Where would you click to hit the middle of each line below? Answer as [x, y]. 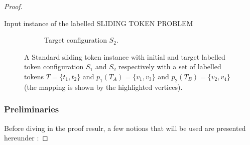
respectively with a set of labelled [170, 66]
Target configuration [76, 40]
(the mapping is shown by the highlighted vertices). [103, 87]
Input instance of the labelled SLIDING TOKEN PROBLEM [99, 23]
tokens [34, 76]
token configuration [54, 66]
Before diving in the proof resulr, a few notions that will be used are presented [125, 128]
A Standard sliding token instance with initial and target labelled [125, 56]
